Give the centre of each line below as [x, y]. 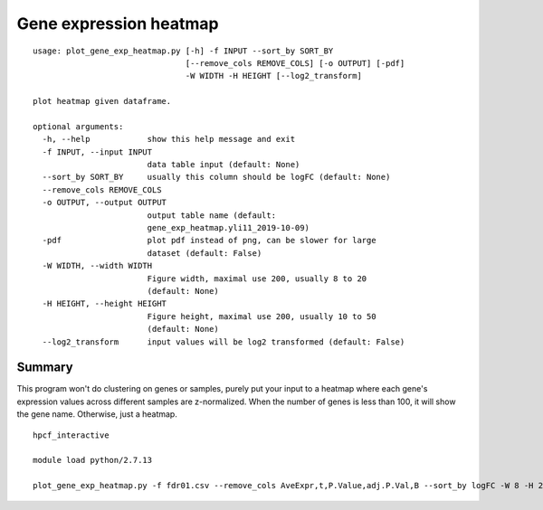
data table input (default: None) [224, 165]
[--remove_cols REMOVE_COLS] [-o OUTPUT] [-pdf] [295, 63]
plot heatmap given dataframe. [102, 101]
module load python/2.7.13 [93, 460]
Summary [45, 368]
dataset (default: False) [205, 253]
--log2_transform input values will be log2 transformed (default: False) [224, 342]
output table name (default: [211, 215]
